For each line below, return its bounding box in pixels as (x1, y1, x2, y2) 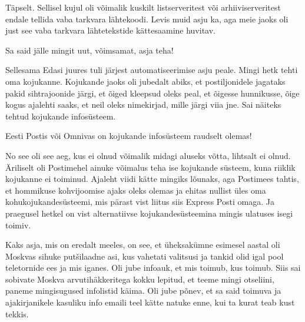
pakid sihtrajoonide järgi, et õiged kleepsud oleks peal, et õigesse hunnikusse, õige (5, 87, 300, 99)
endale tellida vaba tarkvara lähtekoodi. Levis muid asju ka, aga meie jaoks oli (5, 12, 289, 25)
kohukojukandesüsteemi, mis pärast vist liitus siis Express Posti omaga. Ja (5, 195, 274, 208)
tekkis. (5, 307, 29, 320)
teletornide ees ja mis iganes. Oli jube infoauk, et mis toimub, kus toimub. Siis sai (5, 261, 301, 274)
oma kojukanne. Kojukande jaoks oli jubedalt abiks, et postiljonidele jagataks (5, 75, 286, 87)
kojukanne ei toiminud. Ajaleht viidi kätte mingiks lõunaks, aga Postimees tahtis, (5, 172, 299, 185)
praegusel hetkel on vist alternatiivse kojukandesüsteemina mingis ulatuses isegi (5, 207, 293, 219)
